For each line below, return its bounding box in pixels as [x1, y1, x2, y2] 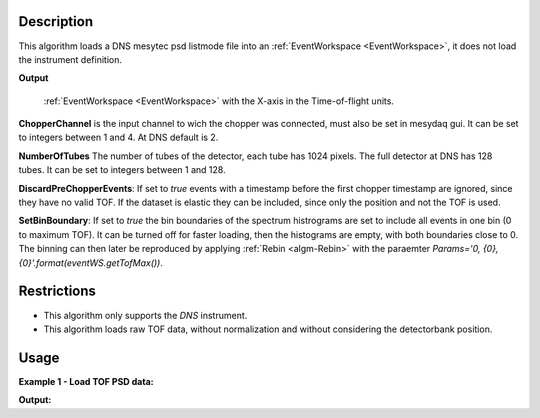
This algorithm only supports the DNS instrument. [43, 309, 248, 321]
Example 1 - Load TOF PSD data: [18, 375, 154, 387]
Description [18, 13, 94, 30]
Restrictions [18, 283, 97, 300]
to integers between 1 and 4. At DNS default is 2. [18, 131, 219, 144]
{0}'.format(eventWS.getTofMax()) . [18, 256, 164, 269]
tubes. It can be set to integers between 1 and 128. [18, 164, 226, 176]
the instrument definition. [18, 53, 122, 65]
